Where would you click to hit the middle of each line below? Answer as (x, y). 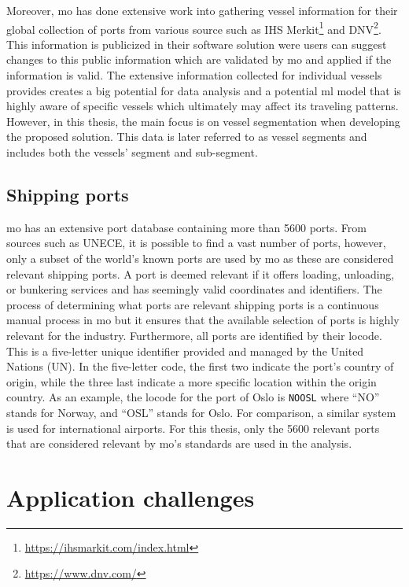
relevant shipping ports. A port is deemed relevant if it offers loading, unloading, (201, 273)
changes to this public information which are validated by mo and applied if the (199, 59)
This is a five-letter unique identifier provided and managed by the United (185, 351)
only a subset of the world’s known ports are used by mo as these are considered (200, 258)
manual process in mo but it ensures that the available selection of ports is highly (203, 320)
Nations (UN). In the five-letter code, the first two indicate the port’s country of (200, 366)
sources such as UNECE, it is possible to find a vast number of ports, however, (196, 243)
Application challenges (131, 497)
